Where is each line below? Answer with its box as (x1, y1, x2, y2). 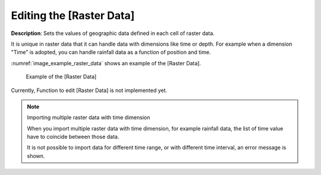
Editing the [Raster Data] (11, 9, 135, 22)
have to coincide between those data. (27, 133, 119, 141)
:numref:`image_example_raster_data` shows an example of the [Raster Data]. (11, 59, 202, 66)
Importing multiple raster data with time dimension (27, 114, 150, 121)
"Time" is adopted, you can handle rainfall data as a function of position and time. (11, 49, 211, 56)
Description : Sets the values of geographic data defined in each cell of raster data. (11, 30, 215, 37)
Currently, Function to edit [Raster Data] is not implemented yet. (11, 87, 168, 94)
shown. (27, 152, 45, 160)
